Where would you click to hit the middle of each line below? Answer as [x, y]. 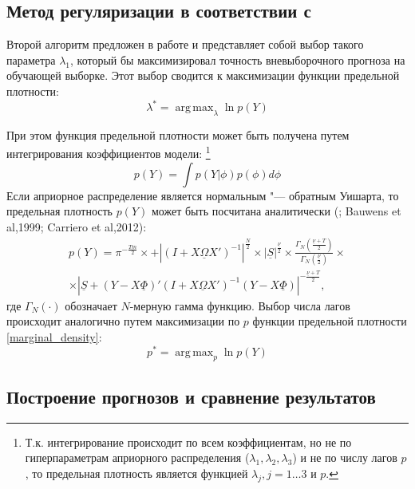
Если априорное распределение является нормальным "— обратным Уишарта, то [203, 195]
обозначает [91, 305]
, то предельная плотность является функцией [136, 473]
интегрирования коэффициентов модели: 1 [109, 152]
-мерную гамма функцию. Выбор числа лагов [240, 305]
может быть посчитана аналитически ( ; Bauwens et [276, 211]
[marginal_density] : [54, 336]
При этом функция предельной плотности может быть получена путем [178, 134]
